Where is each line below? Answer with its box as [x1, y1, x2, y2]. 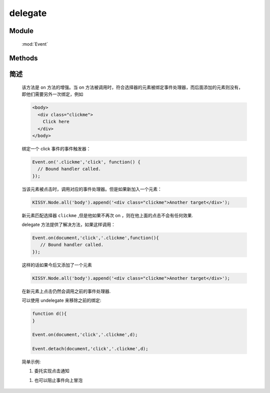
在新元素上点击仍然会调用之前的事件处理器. [21, 288, 111, 294]
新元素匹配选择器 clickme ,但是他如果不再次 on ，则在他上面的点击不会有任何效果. [21, 212, 193, 218]
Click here [42, 119, 69, 125]
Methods [9, 54, 38, 63]
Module [9, 27, 33, 35]
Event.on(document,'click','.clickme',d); [32, 332, 138, 338]
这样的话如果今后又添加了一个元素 [21, 262, 92, 268]
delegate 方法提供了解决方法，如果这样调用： [21, 222, 116, 228]
